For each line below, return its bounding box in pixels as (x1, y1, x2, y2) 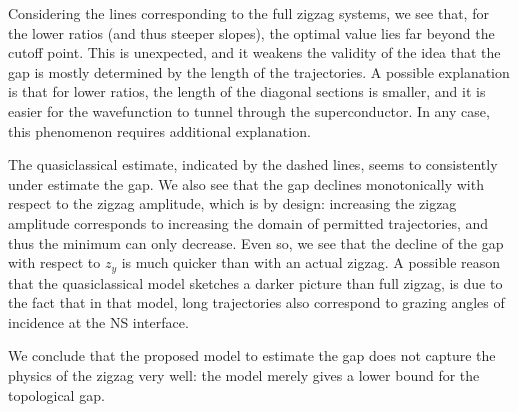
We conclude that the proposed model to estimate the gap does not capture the (8, 345, 496, 366)
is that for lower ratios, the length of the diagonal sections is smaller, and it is (8, 81, 486, 102)
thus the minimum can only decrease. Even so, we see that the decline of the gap (8, 232, 504, 253)
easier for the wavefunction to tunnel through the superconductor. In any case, (8, 100, 490, 121)
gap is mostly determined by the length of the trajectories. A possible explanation (8, 61, 510, 82)
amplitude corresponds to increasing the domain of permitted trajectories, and (8, 212, 489, 233)
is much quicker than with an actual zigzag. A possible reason (121, 252, 501, 273)
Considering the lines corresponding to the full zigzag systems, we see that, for (8, 3, 489, 23)
